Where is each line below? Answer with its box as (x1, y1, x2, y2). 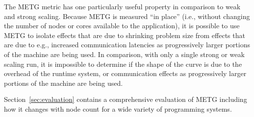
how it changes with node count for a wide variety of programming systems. (4, 103, 232, 114)
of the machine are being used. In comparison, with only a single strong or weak (4, 49, 245, 59)
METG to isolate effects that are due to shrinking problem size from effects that (4, 30, 245, 40)
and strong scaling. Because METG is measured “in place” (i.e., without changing (4, 11, 250, 21)
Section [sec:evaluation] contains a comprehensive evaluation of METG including (4, 94, 247, 104)
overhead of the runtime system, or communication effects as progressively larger (4, 68, 247, 78)
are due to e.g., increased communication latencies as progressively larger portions (4, 39, 250, 50)
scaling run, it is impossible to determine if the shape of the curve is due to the (4, 58, 242, 69)
